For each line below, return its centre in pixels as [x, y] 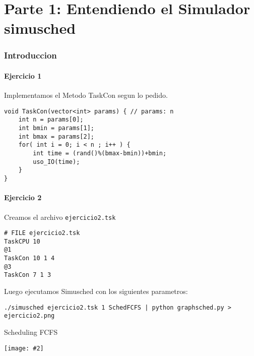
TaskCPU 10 [22, 241]
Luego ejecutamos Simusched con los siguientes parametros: [96, 291]
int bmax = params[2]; [56, 136]
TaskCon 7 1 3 [28, 275]
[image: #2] [24, 348]
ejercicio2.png [29, 316]
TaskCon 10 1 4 [29, 258]
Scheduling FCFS [31, 332]
